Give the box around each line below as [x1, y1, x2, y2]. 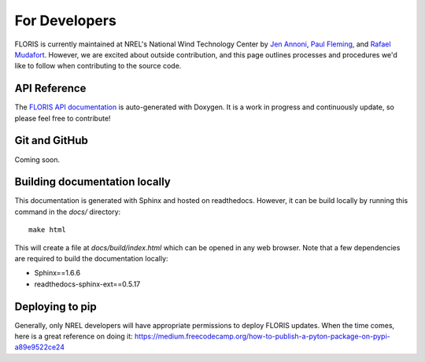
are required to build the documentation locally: [14, 254, 168, 263]
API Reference [14, 82, 87, 95]
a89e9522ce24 [14, 342, 65, 352]
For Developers [14, 12, 117, 29]
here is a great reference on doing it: [14, 331, 133, 342]
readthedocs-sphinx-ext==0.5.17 [34, 279, 141, 289]
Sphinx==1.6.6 [34, 268, 81, 278]
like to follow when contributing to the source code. [14, 61, 182, 71]
